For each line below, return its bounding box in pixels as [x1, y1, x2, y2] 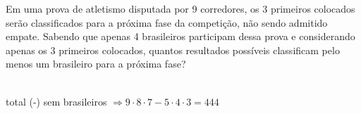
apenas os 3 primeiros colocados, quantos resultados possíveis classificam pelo [6, 42, 340, 57]
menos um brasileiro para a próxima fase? [6, 56, 186, 71]
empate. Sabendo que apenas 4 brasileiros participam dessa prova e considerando [6, 29, 355, 44]
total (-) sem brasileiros [6, 94, 107, 108]
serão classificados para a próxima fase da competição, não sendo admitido [6, 15, 328, 30]
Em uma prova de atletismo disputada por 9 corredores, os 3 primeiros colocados [6, 1, 355, 15]
